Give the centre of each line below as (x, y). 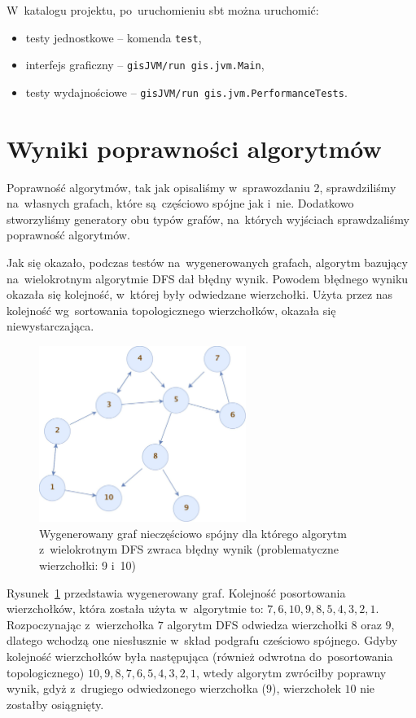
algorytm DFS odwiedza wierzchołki (257, 624)
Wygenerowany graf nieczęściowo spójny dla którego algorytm (193, 533)
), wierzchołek (307, 688)
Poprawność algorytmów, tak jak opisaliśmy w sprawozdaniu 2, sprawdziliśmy (201, 187)
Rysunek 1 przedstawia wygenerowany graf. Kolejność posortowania (176, 592)
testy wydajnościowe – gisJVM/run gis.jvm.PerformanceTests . (186, 92)
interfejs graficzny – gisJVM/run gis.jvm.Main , (145, 65)
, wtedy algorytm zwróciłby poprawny (291, 672)
